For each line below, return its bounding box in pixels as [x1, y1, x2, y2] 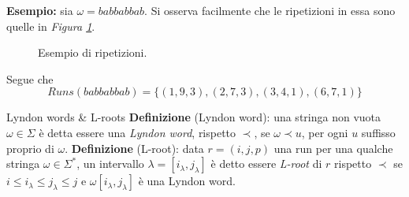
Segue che [6, 70, 54, 87]
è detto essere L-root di [210, 155, 322, 172]
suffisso [361, 124, 396, 140]
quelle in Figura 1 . [6, 17, 95, 34]
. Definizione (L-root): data [65, 139, 204, 156]
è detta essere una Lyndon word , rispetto [39, 124, 236, 140]
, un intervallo [76, 155, 144, 172]
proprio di [6, 139, 54, 156]
